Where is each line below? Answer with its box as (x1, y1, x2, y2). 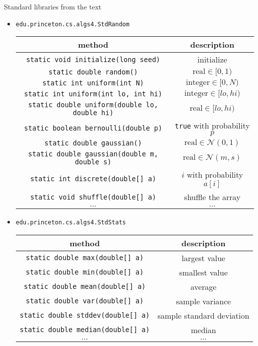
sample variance (176, 295, 231, 307)
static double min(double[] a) (26, 268, 144, 277)
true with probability (175, 120, 250, 132)
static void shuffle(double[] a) (30, 193, 156, 201)
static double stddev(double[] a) (19, 311, 150, 320)
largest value (182, 252, 225, 264)
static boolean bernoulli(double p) (24, 124, 162, 132)
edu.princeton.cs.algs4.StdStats (15, 219, 126, 226)
